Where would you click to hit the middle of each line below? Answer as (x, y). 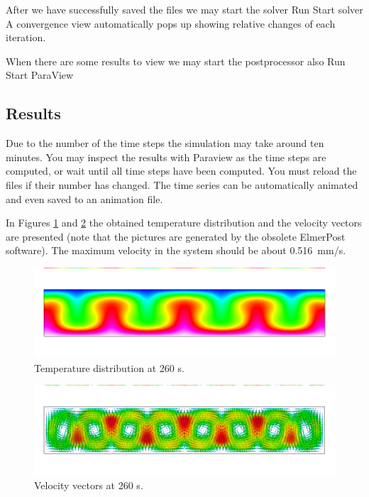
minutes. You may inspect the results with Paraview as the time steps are (166, 157)
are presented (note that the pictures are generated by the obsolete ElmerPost (176, 236)
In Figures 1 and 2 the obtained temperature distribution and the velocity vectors (184, 223)
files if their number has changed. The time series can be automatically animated (182, 184)
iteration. (26, 37)
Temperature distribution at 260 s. (109, 367)
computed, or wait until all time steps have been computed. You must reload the (181, 171)
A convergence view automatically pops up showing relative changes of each (171, 23)
